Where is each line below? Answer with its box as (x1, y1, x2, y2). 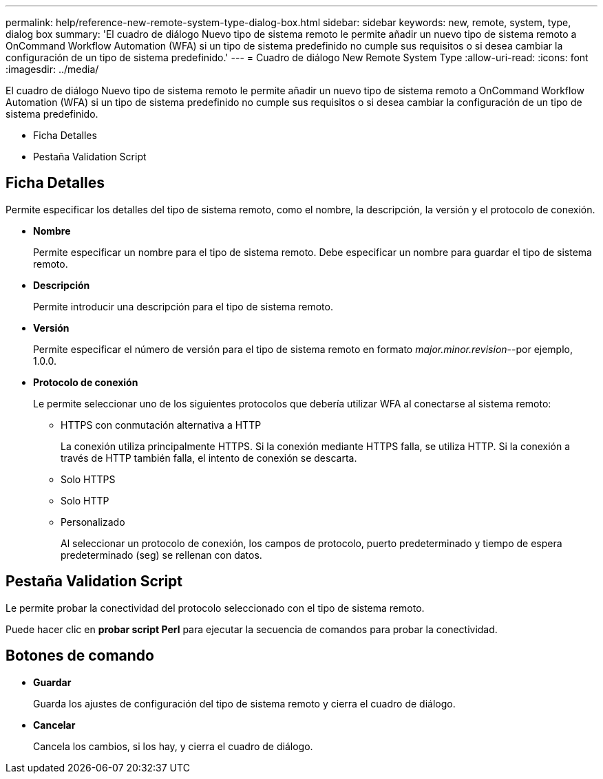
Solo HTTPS (61, 473, 116, 485)
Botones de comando (6, 647, 154, 665)
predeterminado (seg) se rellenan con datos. (61, 548, 262, 561)
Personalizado (61, 515, 125, 528)
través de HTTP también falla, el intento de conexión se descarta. (61, 451, 357, 464)
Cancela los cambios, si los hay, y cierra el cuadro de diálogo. (33, 740, 313, 752)
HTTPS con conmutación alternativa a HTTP (61, 418, 262, 431)
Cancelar (33, 718, 76, 731)
